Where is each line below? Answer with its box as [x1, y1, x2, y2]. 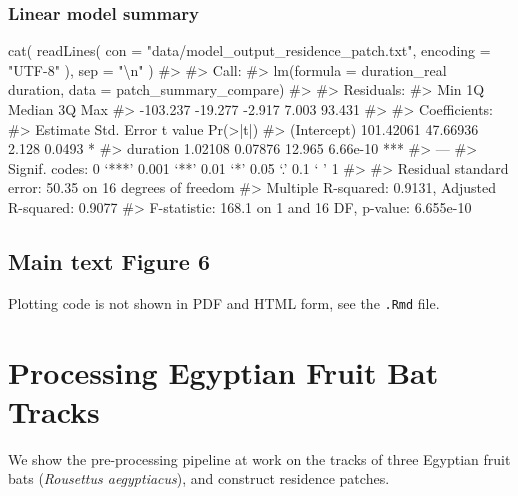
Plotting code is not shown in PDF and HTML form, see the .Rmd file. [8, 292, 440, 313]
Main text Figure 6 [8, 245, 210, 276]
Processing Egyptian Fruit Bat [8, 351, 439, 392]
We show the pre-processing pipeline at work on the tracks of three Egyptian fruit [8, 448, 511, 469]
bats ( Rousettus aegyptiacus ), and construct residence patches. [8, 468, 390, 489]
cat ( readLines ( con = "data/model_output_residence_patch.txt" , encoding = [8, 40, 491, 61]
